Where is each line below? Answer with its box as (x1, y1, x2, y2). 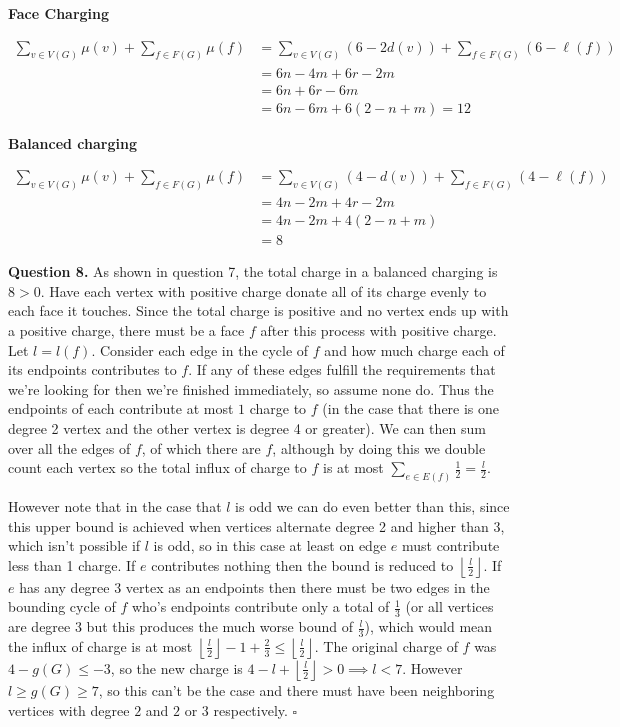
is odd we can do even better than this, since (235, 495, 510, 516)
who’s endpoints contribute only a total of (131, 596, 390, 617)
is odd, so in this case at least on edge (153, 535, 387, 556)
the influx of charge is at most (8, 635, 193, 656)
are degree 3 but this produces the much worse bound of (8, 616, 353, 637)
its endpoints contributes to (8, 359, 177, 380)
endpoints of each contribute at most (8, 398, 234, 419)
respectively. (213, 699, 288, 720)
